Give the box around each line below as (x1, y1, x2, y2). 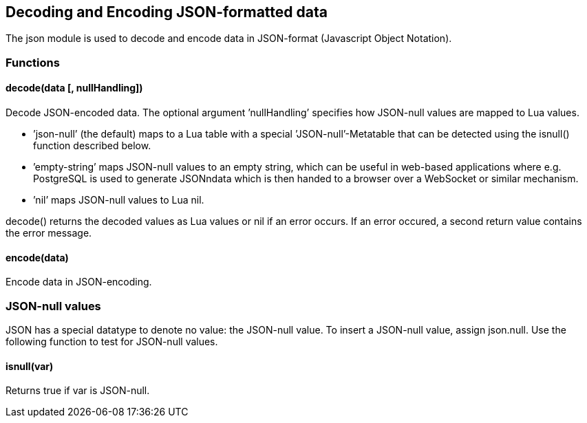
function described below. (33, 140, 151, 152)
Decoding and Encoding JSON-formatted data (6, 3, 328, 21)
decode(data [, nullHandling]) (6, 82, 143, 94)
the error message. (6, 227, 92, 239)
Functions (6, 55, 60, 69)
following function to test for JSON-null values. (6, 335, 218, 347)
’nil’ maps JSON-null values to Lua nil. (33, 194, 204, 206)
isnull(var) (6, 360, 54, 372)
